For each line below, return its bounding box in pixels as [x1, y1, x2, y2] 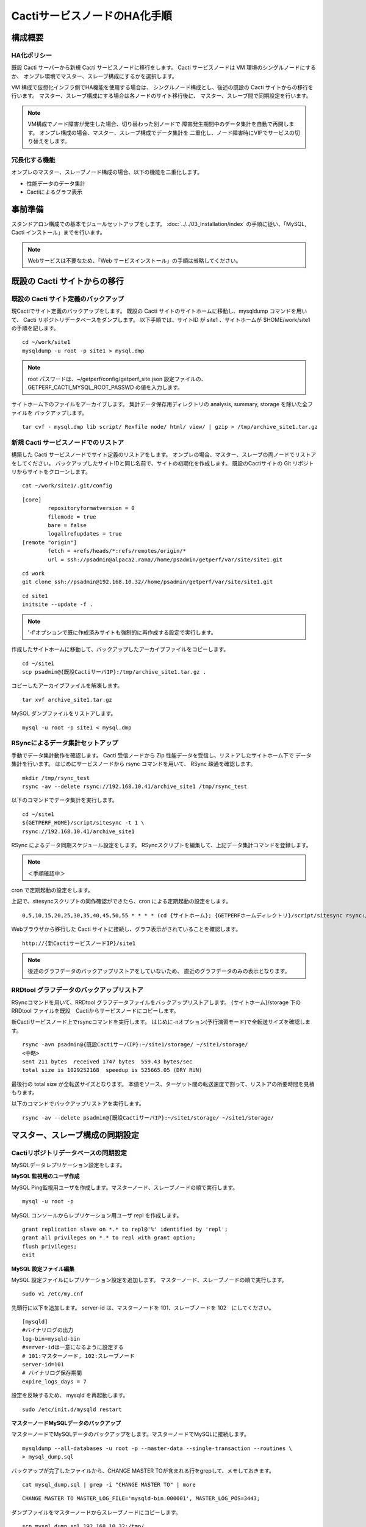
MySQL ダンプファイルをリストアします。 [11, 710, 117, 717]
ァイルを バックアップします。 [11, 409, 88, 417]
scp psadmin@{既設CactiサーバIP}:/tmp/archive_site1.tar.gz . [22, 669, 207, 676]
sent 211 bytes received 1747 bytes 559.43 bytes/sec [22, 1058, 193, 1065]
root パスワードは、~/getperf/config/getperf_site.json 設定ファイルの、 [27, 375, 207, 382]
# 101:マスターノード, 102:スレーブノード [22, 1352, 135, 1359]
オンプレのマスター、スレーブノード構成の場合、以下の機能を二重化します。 [11, 169, 203, 176]
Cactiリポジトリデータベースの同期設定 [11, 1148, 127, 1157]
